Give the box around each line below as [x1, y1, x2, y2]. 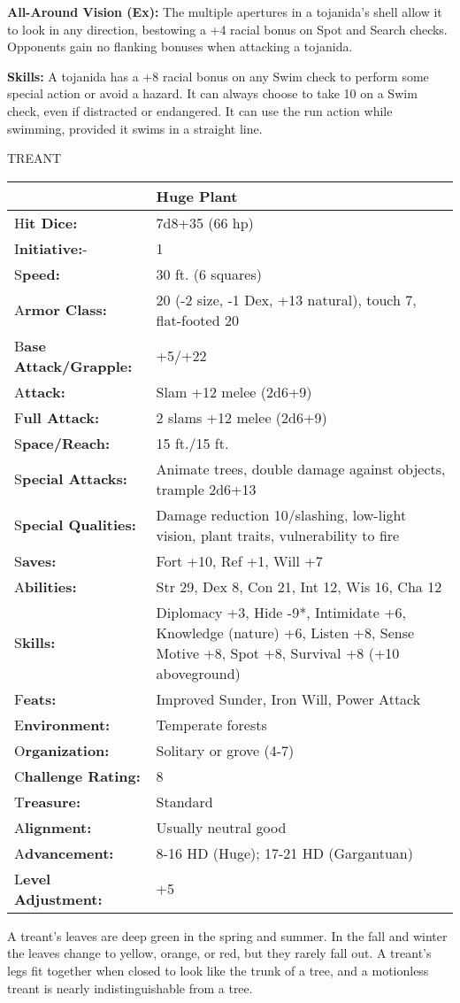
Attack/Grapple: [14, 355, 133, 376]
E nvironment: [14, 714, 111, 735]
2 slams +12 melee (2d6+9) [156, 406, 327, 428]
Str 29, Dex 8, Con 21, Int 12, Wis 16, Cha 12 [156, 575, 442, 597]
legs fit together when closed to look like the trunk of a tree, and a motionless [7, 961, 429, 979]
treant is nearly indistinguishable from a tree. [7, 978, 253, 997]
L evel [14, 868, 51, 889]
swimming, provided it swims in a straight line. [7, 119, 263, 137]
